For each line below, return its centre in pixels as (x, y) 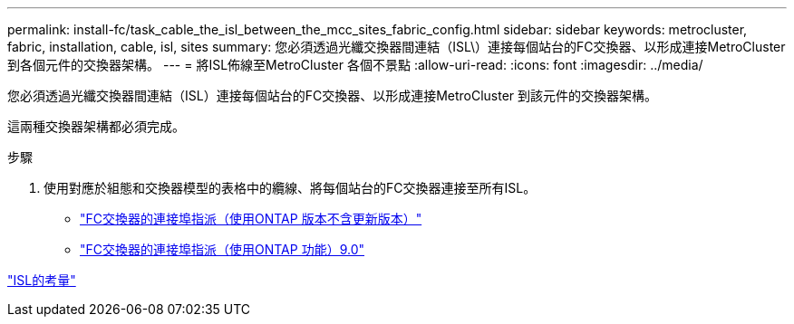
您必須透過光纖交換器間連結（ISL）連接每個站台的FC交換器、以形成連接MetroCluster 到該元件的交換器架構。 (333, 95)
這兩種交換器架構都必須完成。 (96, 126)
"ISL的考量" (42, 280)
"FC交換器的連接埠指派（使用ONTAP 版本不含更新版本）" (251, 219)
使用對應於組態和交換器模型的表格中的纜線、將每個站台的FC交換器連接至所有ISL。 (290, 188)
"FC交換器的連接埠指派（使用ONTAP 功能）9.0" (223, 249)
